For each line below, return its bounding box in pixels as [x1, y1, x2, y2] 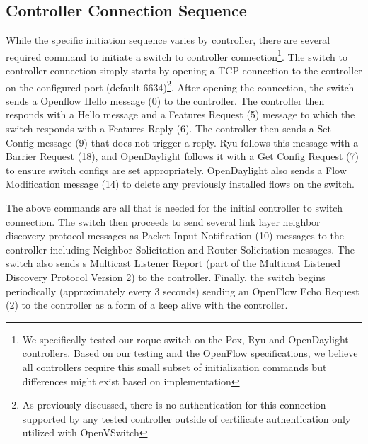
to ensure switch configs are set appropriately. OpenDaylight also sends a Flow [6, 162, 347, 177]
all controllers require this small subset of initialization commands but [22, 359, 327, 374]
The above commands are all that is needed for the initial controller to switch [6, 200, 343, 215]
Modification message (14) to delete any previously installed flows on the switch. [6, 176, 355, 191]
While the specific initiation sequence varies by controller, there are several [6, 33, 330, 47]
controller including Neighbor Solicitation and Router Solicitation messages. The [6, 241, 355, 256]
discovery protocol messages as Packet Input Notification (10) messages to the [6, 228, 344, 243]
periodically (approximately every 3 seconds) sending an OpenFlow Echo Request [6, 283, 360, 298]
